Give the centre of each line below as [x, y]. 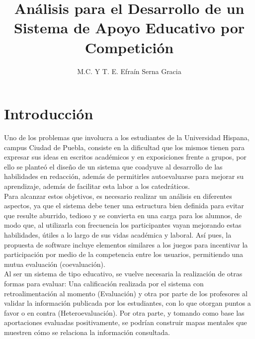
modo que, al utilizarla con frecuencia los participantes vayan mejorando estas [123, 225]
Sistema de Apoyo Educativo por [129, 28]
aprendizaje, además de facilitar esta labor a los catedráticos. [97, 186]
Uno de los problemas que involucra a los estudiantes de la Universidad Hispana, [127, 137]
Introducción [49, 114]
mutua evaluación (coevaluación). [55, 264]
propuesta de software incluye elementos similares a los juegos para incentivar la [126, 244]
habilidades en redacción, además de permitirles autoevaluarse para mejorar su [124, 176]
